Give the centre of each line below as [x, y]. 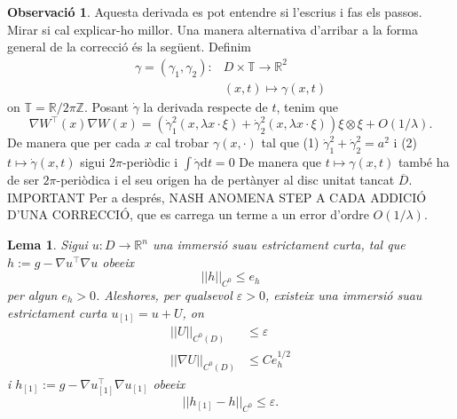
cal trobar [182, 142]
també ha [424, 162]
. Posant [106, 106]
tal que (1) [290, 142]
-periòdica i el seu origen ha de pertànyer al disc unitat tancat [225, 180]
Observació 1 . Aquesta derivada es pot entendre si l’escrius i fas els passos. [215, 12]
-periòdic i [150, 162]
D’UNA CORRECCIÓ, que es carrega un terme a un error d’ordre [188, 214]
